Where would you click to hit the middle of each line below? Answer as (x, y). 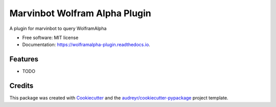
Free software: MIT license (50, 38)
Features (24, 59)
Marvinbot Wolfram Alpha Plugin (80, 13)
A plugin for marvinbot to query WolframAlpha (58, 28)
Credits (21, 86)
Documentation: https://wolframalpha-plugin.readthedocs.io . (86, 45)
